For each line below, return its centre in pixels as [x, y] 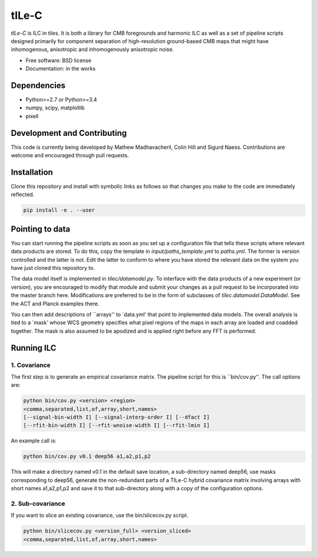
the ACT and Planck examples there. [55, 304]
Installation [32, 172]
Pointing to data [41, 229]
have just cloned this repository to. [53, 268]
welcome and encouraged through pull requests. [70, 155]
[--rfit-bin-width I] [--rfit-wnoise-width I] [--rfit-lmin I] [117, 426]
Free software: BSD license [58, 60]
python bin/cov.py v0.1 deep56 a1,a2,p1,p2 [87, 457]
